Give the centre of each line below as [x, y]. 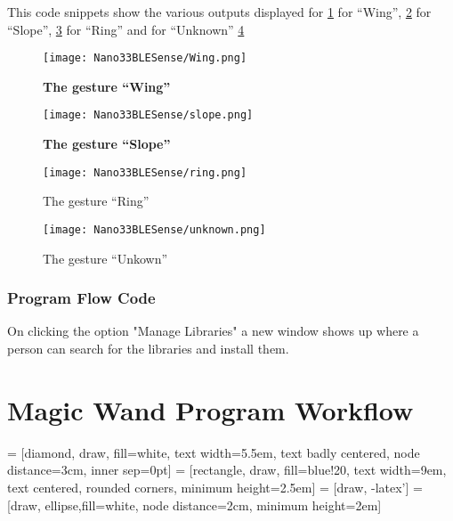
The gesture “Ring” [96, 201]
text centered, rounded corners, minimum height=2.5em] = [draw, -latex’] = [215, 487]
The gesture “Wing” [107, 86]
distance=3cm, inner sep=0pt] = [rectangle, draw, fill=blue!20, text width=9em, [227, 470]
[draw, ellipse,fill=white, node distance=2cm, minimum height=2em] [194, 505]
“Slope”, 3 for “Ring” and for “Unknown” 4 [126, 29]
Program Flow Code [81, 298]
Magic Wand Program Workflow [210, 409]
